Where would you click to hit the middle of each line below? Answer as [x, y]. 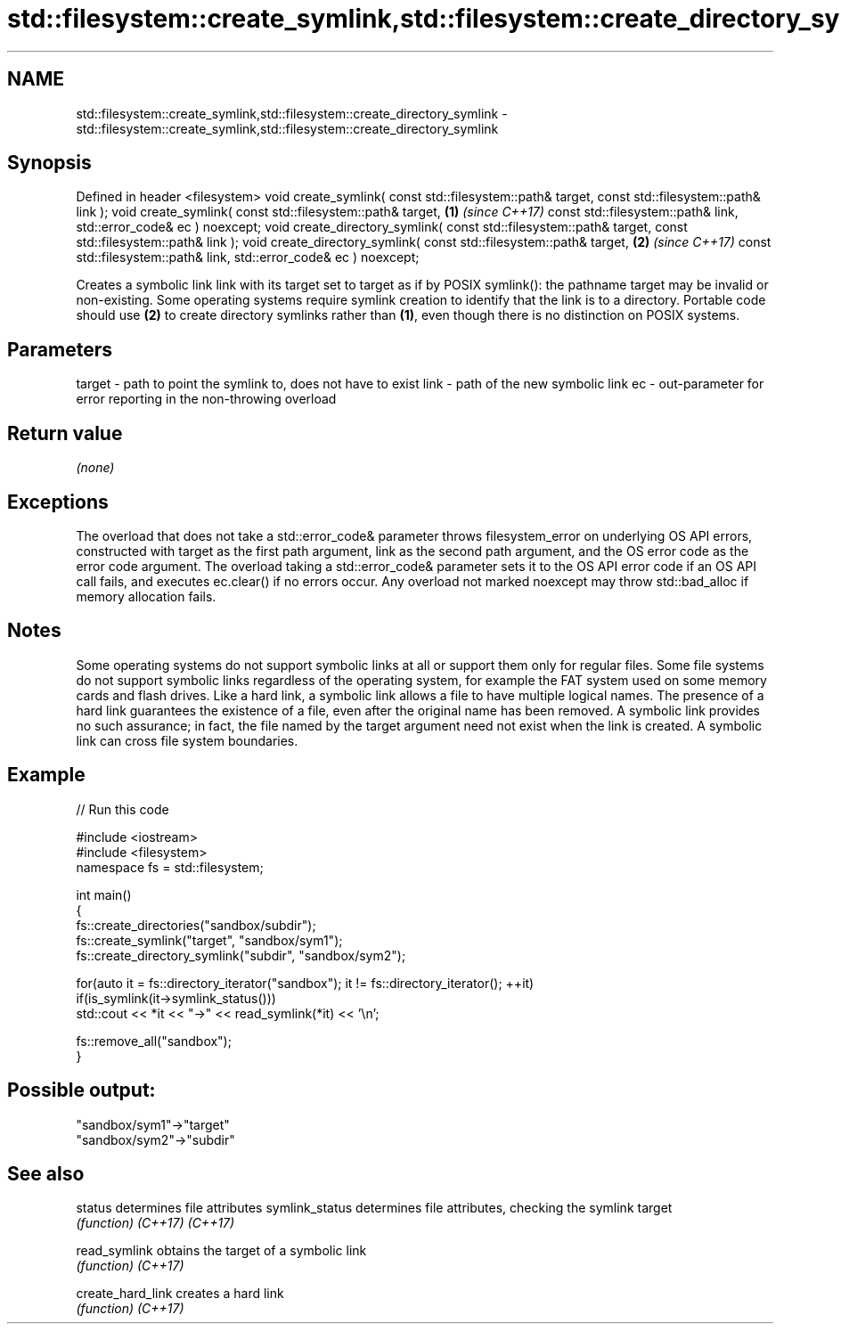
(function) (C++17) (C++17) [155, 1223]
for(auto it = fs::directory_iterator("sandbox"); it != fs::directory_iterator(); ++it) [305, 983]
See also [46, 1173]
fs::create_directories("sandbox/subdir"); [196, 925]
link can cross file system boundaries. [187, 740]
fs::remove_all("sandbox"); [154, 1041]
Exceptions [58, 502]
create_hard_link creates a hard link [180, 1294]
